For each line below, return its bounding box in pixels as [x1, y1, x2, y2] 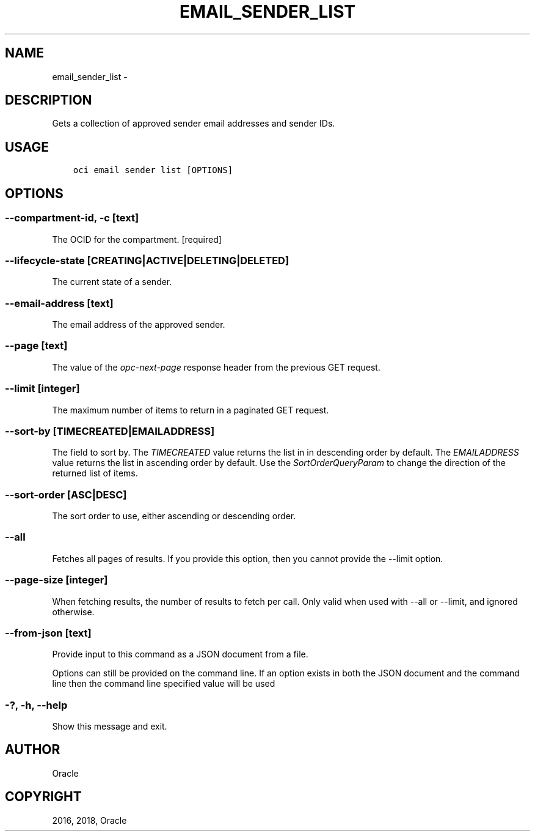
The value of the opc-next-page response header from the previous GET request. [52, 361, 380, 372]
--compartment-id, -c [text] [5, 212, 139, 224]
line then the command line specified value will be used [52, 678, 275, 689]
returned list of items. [52, 468, 138, 479]
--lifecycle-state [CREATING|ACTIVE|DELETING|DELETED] [5, 254, 289, 267]
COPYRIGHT [5, 789, 82, 805]
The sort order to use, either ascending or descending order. [52, 511, 296, 521]
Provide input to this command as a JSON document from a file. [52, 649, 308, 660]
